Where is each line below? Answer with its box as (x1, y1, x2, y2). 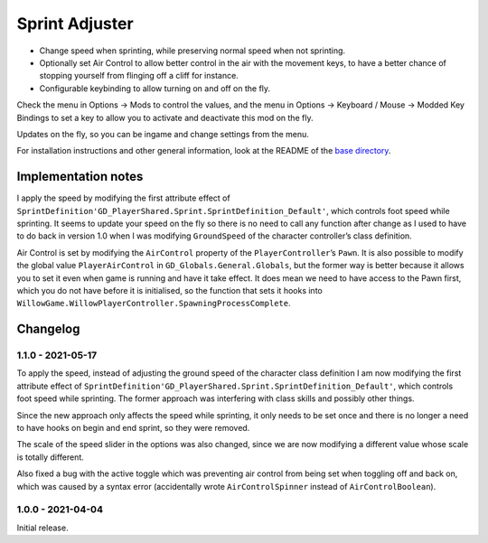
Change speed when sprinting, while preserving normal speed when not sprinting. (39, 45, 346, 56)
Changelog (16, 322, 80, 337)
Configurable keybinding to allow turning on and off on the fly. (39, 82, 271, 94)
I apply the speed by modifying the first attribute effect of (16, 192, 230, 203)
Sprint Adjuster (16, 14, 135, 33)
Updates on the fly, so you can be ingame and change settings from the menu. (16, 128, 309, 139)
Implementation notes (16, 169, 144, 184)
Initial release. (16, 522, 69, 533)
